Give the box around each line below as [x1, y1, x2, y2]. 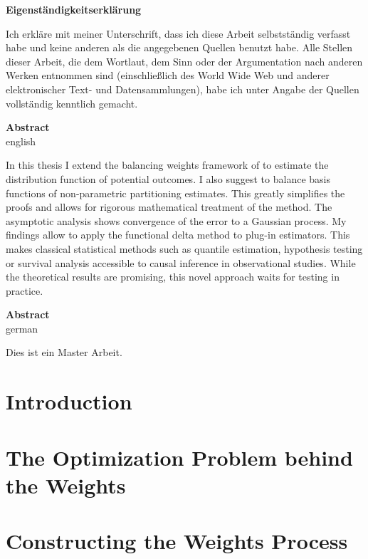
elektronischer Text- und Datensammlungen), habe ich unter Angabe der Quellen [6, 81, 359, 96]
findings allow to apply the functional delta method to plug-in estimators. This [6, 227, 350, 242]
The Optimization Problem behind [6, 442, 353, 471]
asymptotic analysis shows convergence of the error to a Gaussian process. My [6, 213, 347, 228]
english [6, 133, 36, 148]
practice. [6, 283, 43, 298]
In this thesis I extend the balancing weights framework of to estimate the [6, 157, 329, 172]
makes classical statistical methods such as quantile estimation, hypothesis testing [6, 241, 363, 256]
